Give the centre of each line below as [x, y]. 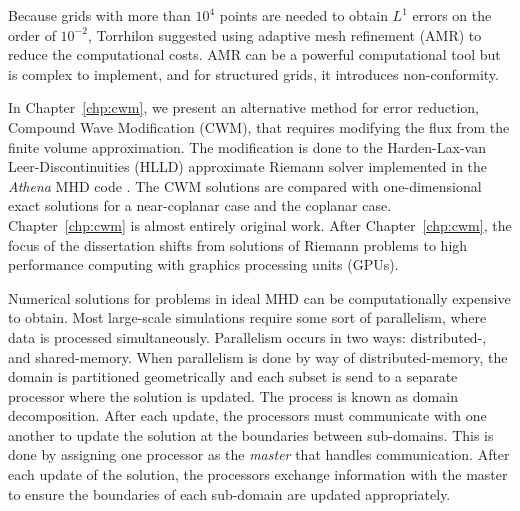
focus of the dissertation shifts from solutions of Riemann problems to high [238, 244]
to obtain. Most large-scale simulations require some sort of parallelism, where [247, 317]
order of [32, 34]
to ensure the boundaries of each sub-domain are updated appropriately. [229, 493]
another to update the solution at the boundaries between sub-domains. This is [251, 434]
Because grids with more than [99, 15]
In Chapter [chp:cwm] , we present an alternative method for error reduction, [243, 107]
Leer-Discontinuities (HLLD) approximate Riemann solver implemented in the [248, 166]
